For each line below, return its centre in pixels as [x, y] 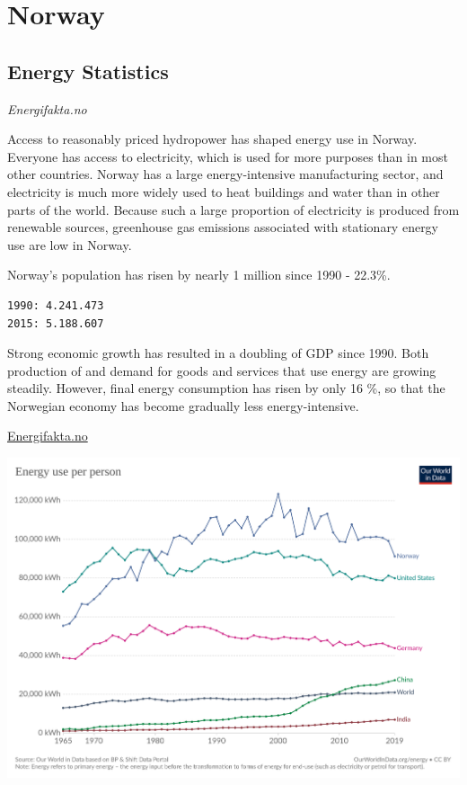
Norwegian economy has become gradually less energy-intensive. [183, 405]
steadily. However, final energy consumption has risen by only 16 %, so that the [226, 388]
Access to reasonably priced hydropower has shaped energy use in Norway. [212, 139]
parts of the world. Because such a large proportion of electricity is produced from [233, 209]
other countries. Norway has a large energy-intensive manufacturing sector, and [225, 174]
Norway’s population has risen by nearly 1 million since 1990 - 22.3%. [199, 275]
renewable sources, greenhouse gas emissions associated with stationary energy [223, 227]
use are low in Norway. [70, 244]
